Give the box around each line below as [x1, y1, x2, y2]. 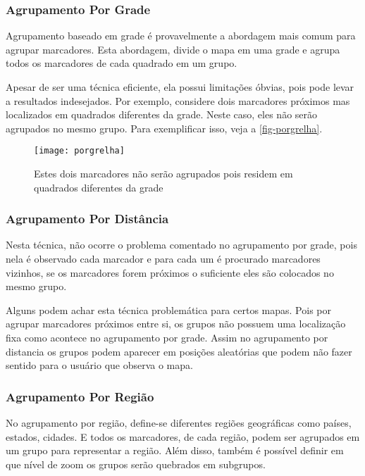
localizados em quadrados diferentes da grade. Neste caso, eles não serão [6, 107, 318, 122]
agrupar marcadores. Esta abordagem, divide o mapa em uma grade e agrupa [6, 42, 340, 56]
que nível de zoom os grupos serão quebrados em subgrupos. [6, 456, 266, 471]
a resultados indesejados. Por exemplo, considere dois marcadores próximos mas [6, 93, 350, 108]
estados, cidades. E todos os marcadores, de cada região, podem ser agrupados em [6, 429, 360, 444]
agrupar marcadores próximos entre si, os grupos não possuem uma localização [6, 316, 346, 331]
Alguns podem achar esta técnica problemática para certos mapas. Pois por [6, 302, 331, 317]
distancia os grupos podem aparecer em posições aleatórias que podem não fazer [6, 344, 352, 358]
